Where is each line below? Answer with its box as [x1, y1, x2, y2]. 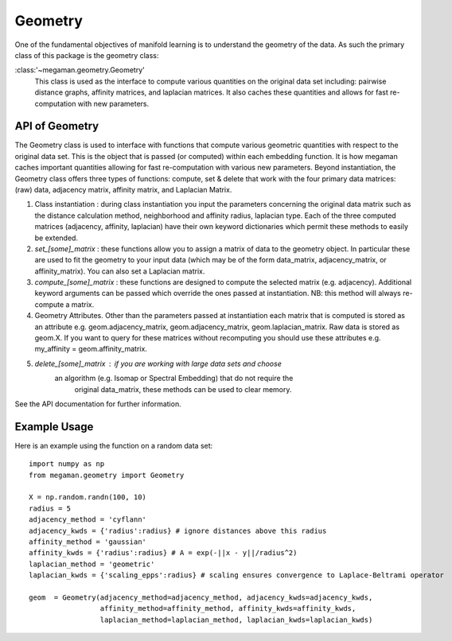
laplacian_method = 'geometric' [29, 559, 155, 569]
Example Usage [14, 420, 94, 433]
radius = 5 [29, 503, 72, 513]
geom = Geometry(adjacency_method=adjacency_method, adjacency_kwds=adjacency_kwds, [29, 592, 373, 602]
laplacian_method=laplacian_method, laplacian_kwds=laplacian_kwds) [99, 615, 373, 624]
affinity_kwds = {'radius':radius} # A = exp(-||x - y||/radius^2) [29, 549, 298, 557]
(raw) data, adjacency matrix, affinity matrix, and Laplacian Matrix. [14, 185, 232, 194]
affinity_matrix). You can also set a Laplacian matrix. [34, 266, 205, 276]
